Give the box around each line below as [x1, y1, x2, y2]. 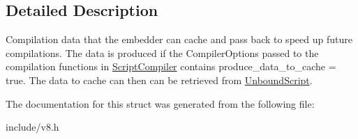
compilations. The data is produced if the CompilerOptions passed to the [6, 45, 319, 60]
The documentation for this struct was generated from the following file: [6, 96, 315, 111]
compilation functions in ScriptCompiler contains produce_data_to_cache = [6, 59, 336, 74]
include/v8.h [6, 120, 59, 134]
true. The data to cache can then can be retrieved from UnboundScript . [6, 72, 313, 87]
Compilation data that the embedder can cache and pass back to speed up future [6, 32, 352, 47]
